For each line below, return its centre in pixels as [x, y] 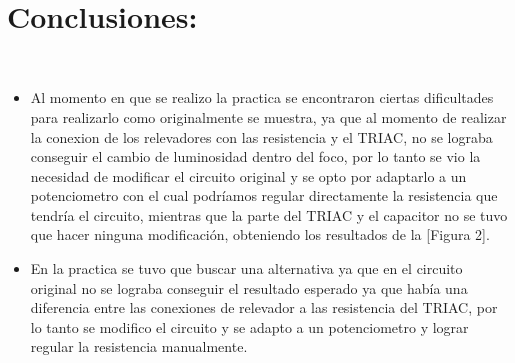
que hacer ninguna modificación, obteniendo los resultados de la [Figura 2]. [260, 234]
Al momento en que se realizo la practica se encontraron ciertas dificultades [262, 97]
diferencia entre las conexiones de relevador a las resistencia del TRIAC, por [264, 307]
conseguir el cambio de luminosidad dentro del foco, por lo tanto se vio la [255, 156]
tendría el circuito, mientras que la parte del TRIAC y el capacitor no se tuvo [269, 214]
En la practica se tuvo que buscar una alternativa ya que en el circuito [246, 268]
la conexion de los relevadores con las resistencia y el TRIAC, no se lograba [261, 136]
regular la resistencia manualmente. [139, 346]
